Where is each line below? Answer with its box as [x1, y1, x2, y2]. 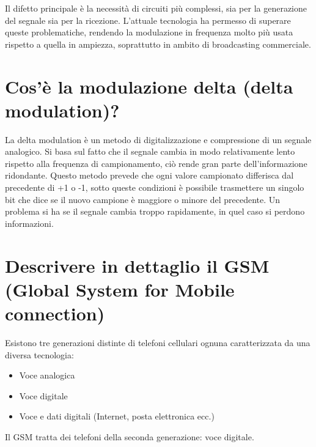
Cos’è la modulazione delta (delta [5, 73, 293, 98]
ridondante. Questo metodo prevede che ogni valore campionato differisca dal [5, 169, 294, 182]
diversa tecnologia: [5, 348, 74, 361]
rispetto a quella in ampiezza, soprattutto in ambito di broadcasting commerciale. [5, 37, 311, 50]
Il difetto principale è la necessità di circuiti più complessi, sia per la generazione [5, 2, 307, 14]
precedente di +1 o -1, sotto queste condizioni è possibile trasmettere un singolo [5, 181, 304, 194]
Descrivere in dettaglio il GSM [5, 253, 270, 278]
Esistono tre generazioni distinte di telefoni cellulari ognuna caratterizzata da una [5, 336, 310, 349]
